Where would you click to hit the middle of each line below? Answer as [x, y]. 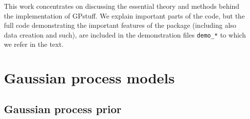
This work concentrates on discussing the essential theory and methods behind [122, 6]
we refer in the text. [34, 44]
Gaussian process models [89, 78]
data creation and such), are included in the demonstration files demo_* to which [125, 34]
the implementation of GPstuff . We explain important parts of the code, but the [125, 15]
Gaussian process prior [63, 109]
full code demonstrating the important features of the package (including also [120, 25]
